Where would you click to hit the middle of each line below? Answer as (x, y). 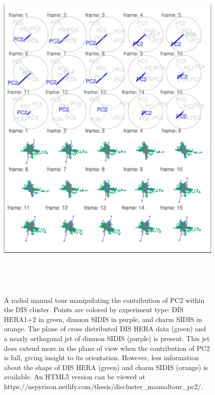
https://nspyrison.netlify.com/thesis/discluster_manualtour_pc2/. (104, 386)
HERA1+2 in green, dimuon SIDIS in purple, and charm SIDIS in (103, 319)
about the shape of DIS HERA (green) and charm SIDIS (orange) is (106, 367)
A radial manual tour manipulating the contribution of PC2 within (104, 300)
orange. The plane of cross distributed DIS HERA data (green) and (105, 329)
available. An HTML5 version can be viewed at (75, 377)
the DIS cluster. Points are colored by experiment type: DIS (94, 309)
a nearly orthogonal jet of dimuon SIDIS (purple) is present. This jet (107, 338)
